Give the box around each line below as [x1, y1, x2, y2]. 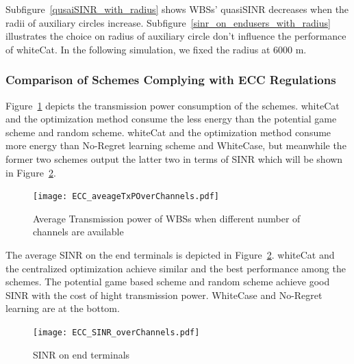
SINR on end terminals [33, 347, 130, 361]
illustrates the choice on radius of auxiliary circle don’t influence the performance [5, 29, 346, 43]
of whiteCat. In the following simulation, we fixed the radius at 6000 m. [5, 42, 307, 56]
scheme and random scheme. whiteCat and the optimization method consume [5, 125, 331, 139]
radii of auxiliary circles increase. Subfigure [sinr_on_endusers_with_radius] [5, 15, 331, 29]
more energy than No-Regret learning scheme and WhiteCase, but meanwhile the [5, 138, 346, 153]
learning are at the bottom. [5, 301, 120, 315]
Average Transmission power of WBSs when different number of [33, 211, 301, 225]
